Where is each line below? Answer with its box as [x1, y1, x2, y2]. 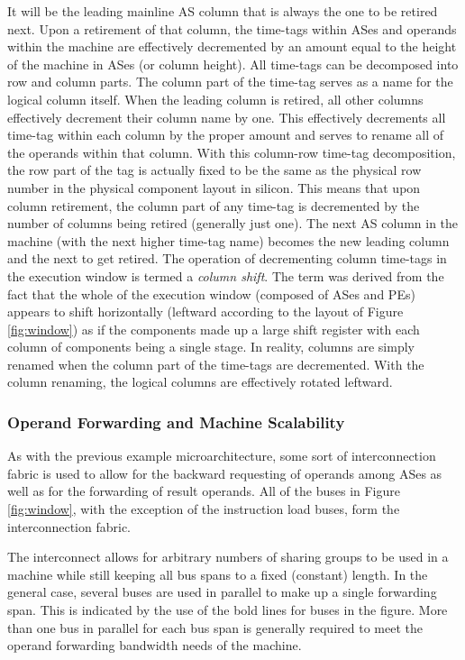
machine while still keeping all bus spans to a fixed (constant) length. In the [7, 564, 428, 583]
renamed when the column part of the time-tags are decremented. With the [7, 354, 424, 373]
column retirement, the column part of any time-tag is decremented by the [7, 196, 420, 215]
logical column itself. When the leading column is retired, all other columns [7, 89, 424, 108]
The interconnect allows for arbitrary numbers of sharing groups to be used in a [7, 547, 449, 566]
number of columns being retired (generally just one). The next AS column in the [7, 214, 459, 233]
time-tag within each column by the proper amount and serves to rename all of [7, 125, 444, 144]
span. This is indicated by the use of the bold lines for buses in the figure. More [7, 600, 448, 619]
